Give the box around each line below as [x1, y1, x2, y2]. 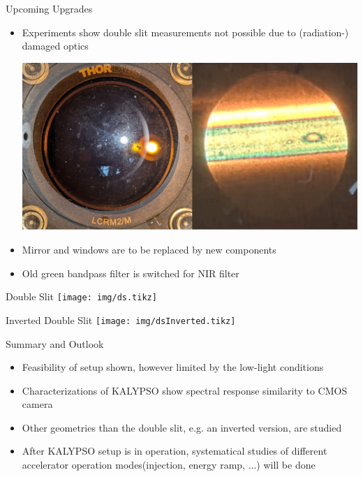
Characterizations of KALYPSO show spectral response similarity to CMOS [22, 383, 348, 397]
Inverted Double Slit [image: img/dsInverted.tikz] [6, 312, 236, 327]
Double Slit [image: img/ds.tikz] [6, 289, 157, 304]
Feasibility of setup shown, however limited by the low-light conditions [22, 360, 324, 374]
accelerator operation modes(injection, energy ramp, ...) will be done [22, 457, 316, 472]
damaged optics [22, 38, 89, 53]
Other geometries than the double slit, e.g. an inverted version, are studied [22, 420, 342, 434]
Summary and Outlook [6, 336, 104, 351]
